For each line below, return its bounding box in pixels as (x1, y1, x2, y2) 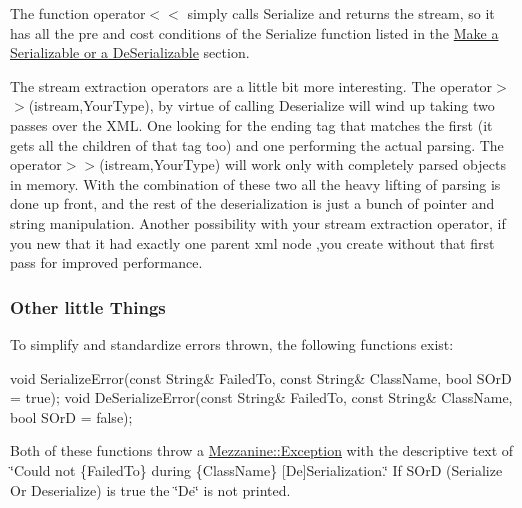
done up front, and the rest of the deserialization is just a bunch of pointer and (10, 193, 495, 214)
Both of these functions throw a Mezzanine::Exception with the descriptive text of (10, 440, 514, 461)
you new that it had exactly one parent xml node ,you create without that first (10, 232, 495, 253)
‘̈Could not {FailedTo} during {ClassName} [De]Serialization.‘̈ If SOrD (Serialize (10, 459, 503, 480)
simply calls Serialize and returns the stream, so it (187, 3, 495, 23)
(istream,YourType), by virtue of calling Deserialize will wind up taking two (28, 95, 495, 116)
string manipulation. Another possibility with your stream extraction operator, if (10, 212, 506, 233)
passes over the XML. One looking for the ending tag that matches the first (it (10, 114, 493, 135)
